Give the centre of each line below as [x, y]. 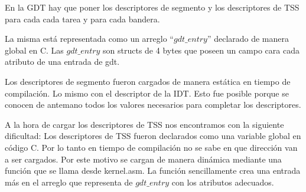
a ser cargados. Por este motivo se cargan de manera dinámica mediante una [143, 159]
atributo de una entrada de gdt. [62, 62]
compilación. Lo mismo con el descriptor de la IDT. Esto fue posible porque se [147, 93]
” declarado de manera [248, 39]
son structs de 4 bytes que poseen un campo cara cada [201, 50]
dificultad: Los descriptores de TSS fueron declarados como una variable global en [153, 136]
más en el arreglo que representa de [69, 182]
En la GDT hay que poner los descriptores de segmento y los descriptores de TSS [152, 7]
